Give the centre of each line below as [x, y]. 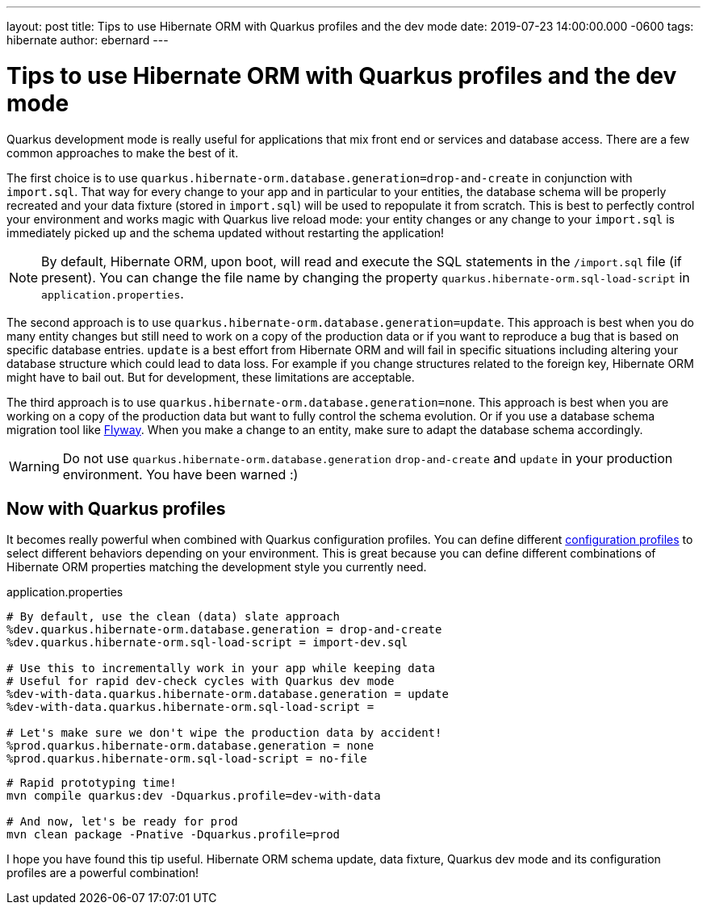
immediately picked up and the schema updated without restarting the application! [226, 232]
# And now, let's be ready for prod [122, 822]
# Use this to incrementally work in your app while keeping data [221, 669]
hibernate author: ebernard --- [88, 40]
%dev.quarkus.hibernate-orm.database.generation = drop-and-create [224, 630]
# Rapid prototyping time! [92, 783]
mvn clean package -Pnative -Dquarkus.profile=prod [174, 835]
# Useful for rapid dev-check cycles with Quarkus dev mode [201, 681]
